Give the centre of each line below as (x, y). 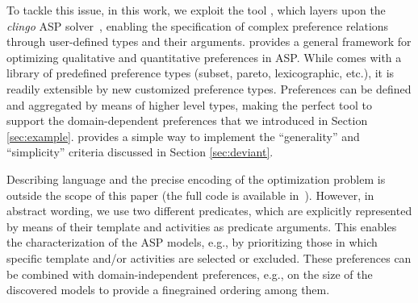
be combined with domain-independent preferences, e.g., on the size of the (190, 274)
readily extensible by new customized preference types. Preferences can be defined (209, 88)
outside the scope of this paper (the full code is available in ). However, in (190, 195)
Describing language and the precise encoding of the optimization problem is (196, 178)
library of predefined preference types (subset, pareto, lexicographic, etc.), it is (201, 73)
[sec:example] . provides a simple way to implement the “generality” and (183, 136)
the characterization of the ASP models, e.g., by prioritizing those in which (192, 242)
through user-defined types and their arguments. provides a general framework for (209, 42)
